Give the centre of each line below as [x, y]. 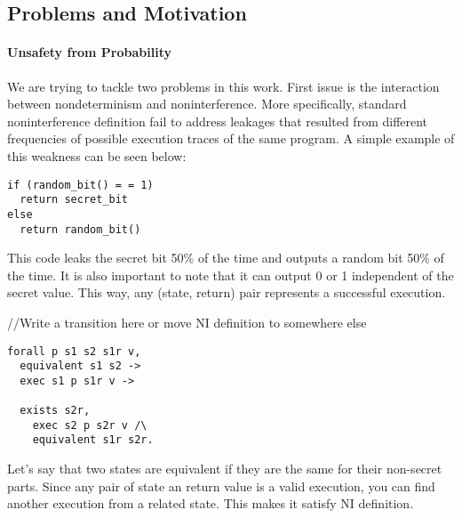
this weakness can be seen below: [97, 155]
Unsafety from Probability [89, 52]
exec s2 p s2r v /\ [90, 425]
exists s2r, [55, 411]
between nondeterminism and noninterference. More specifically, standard [207, 104]
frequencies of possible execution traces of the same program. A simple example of [231, 138]
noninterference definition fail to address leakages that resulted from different [218, 121]
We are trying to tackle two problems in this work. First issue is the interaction [223, 86]
